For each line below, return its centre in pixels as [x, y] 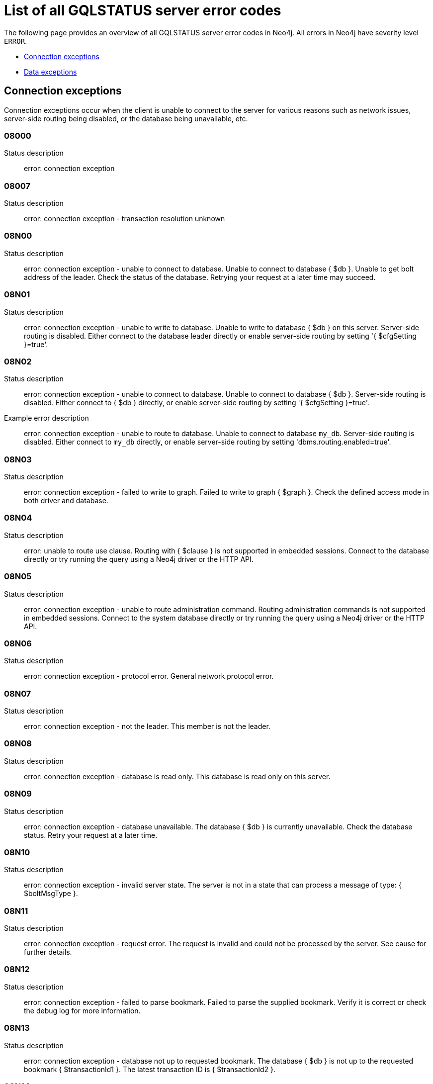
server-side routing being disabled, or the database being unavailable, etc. [126, 118]
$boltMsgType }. [51, 894]
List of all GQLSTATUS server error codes [143, 10]
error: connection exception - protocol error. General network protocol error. [149, 676]
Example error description [46, 418]
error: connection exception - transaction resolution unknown [125, 219]
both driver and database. [66, 501]
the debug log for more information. [82, 1010]
